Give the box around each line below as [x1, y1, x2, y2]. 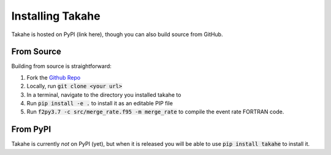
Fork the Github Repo [26, 74, 81, 81]
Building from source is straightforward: [11, 62, 112, 70]
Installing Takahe [11, 9, 101, 23]
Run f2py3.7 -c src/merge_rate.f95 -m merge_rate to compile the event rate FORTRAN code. [26, 108, 284, 116]
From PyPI [11, 124, 51, 135]
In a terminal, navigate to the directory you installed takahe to [26, 91, 181, 98]
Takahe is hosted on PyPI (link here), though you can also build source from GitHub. [11, 31, 223, 38]
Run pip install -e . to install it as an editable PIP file [26, 100, 173, 107]
